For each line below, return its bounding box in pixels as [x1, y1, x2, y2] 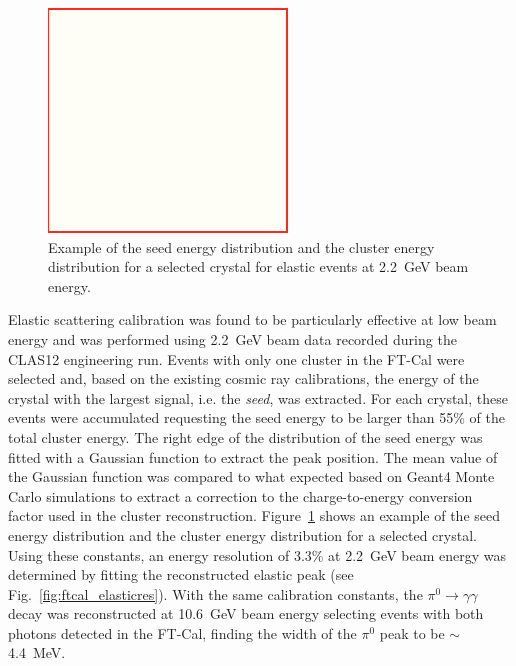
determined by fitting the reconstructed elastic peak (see [8, 564, 354, 585]
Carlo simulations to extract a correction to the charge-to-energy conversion [8, 485, 473, 506]
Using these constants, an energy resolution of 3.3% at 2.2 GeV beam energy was [8, 544, 507, 565]
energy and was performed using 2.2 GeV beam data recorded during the [8, 328, 457, 349]
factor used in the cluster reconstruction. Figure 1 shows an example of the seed [8, 505, 500, 526]
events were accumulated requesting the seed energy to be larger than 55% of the [8, 407, 505, 428]
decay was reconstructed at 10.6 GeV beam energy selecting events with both [8, 603, 484, 624]
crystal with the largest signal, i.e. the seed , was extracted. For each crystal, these [8, 387, 508, 408]
